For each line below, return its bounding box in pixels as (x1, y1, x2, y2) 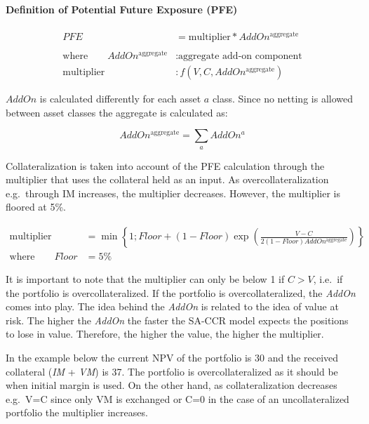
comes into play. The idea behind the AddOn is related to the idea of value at (6, 299, 339, 314)
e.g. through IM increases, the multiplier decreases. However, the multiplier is (6, 185, 340, 200)
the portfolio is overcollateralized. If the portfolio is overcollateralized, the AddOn (6, 285, 356, 300)
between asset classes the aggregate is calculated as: (6, 105, 228, 119)
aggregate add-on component (178, 51, 302, 62)
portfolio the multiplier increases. (6, 405, 148, 420)
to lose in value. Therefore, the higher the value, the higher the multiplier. (6, 326, 324, 341)
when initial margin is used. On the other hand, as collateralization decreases (6, 378, 337, 392)
